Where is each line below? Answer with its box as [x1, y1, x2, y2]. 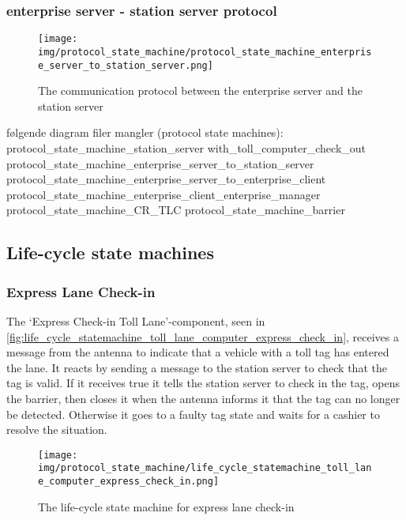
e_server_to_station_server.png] [38, 59, 213, 71]
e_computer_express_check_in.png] [38, 476, 220, 487]
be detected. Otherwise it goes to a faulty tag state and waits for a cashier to [6, 405, 380, 422]
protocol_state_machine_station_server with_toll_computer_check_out [6, 139, 366, 156]
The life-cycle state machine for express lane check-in [38, 498, 295, 514]
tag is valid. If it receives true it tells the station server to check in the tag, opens [6, 375, 400, 391]
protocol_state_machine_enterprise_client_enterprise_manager [6, 186, 321, 202]
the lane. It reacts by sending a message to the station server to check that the [6, 359, 387, 375]
